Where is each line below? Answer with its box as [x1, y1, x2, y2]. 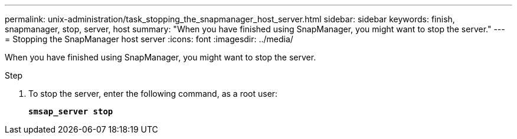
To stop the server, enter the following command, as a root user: [28, 89, 278, 99]
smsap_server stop [28, 107, 113, 116]
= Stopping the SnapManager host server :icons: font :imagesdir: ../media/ [5, 34, 293, 44]
